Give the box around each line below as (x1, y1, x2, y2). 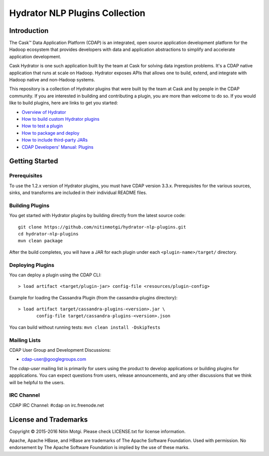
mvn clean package (18, 238, 63, 244)
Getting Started (9, 157, 58, 166)
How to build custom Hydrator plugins (21, 116, 100, 122)
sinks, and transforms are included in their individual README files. (9, 190, 147, 196)
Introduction (9, 26, 49, 35)
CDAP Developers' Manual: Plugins (21, 144, 94, 150)
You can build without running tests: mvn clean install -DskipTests (9, 324, 160, 330)
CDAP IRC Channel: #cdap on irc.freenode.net (9, 402, 104, 408)
